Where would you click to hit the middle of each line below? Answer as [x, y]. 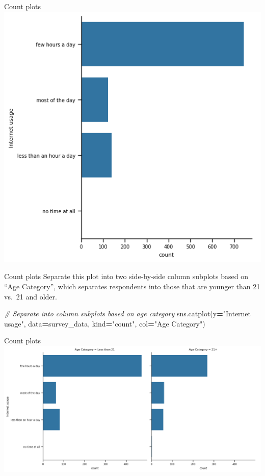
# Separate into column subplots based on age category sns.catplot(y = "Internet [128, 314]
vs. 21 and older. [31, 296]
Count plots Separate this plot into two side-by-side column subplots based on [126, 276]
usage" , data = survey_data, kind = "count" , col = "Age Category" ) [105, 323]
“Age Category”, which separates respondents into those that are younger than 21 [132, 286]
